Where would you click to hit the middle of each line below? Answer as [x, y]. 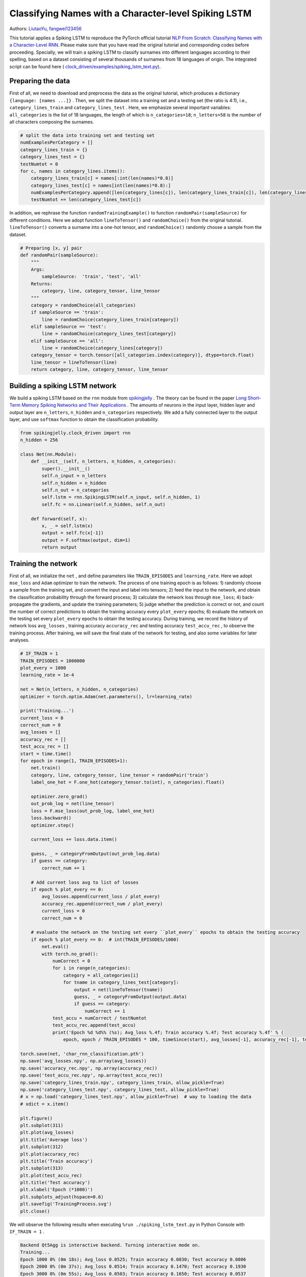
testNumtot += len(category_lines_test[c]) [86, 200]
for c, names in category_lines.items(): [73, 171]
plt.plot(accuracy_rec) [50, 1154]
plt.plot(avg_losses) [47, 1132]
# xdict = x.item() [44, 1104]
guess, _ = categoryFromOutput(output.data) [131, 997]
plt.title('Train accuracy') [57, 1161]
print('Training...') [47, 711]
